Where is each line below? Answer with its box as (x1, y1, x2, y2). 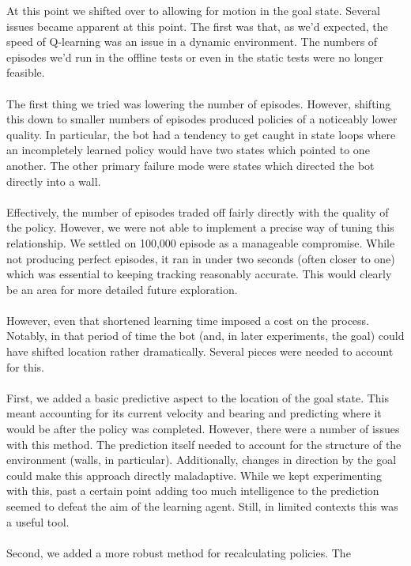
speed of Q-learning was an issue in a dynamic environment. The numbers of (6, 33, 378, 50)
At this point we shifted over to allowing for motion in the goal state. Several (6, 2, 380, 18)
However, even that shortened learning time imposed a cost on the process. (6, 311, 369, 328)
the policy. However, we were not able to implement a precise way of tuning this (6, 219, 394, 236)
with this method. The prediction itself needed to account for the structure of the (6, 436, 402, 452)
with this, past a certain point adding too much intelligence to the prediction (6, 482, 379, 499)
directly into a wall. (6, 172, 101, 189)
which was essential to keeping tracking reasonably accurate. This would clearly (6, 266, 392, 282)
